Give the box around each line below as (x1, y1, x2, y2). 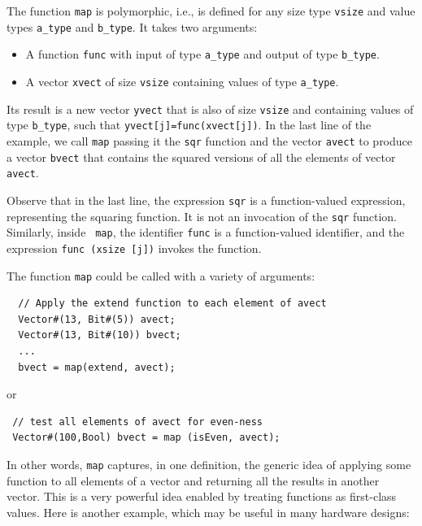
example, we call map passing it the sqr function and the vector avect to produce (7, 132, 413, 149)
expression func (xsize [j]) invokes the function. (7, 239, 262, 256)
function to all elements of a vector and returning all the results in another (7, 472, 380, 489)
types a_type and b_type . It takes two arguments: (7, 18, 258, 35)
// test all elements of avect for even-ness (12, 415, 263, 428)
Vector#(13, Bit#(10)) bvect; (18, 329, 181, 341)
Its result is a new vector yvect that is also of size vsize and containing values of (7, 100, 414, 117)
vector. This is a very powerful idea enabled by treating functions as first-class (7, 488, 397, 505)
